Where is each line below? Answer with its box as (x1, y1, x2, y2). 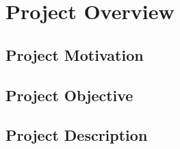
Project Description (5, 124, 148, 146)
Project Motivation (5, 44, 144, 65)
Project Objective (5, 84, 133, 105)
